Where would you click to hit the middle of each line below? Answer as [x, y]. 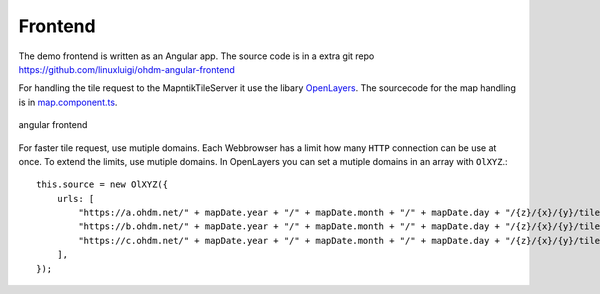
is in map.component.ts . [68, 102]
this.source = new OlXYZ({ [102, 184]
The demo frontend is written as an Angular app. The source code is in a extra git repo [196, 56]
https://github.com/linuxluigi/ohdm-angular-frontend [126, 69]
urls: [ [75, 198]
